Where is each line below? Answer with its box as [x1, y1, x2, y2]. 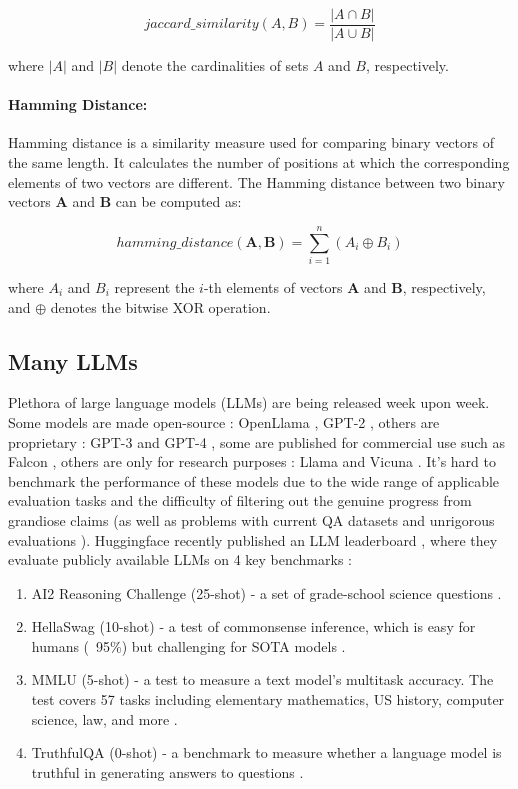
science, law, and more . [31, 708, 178, 729]
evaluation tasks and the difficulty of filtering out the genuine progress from [8, 490, 472, 511]
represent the [114, 276, 195, 297]
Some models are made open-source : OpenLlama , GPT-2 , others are [8, 411, 440, 432]
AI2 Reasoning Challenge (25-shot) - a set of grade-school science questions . [31, 582, 502, 603]
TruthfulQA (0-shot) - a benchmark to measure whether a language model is [31, 742, 502, 763]
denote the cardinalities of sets [121, 55, 309, 76]
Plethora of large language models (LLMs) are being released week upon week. [8, 392, 490, 413]
